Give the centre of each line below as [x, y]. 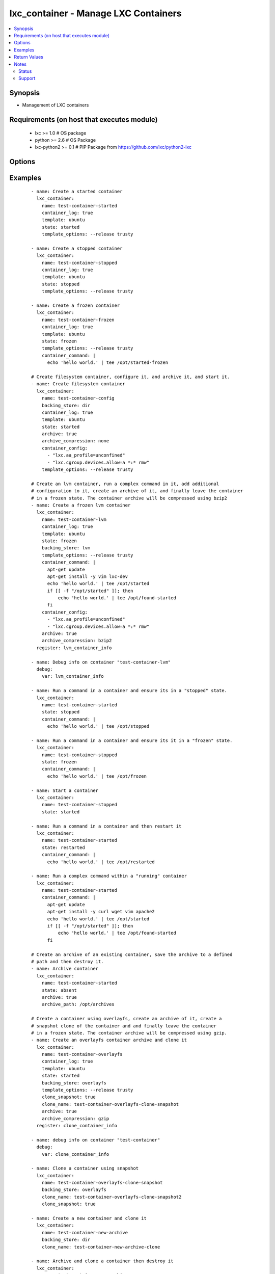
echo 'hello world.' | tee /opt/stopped [98, 726]
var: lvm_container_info [73, 676]
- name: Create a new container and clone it [89, 1218]
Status [25, 71]
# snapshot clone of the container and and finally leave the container [124, 1026]
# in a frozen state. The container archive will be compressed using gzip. [129, 1033]
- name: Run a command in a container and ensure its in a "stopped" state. [129, 691]
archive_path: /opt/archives [78, 1004]
